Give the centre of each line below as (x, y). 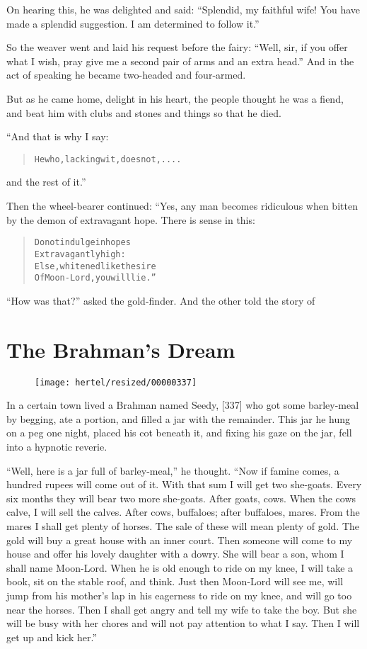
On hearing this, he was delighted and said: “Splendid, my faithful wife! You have (183, 9)
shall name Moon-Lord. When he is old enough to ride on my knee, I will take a (180, 567)
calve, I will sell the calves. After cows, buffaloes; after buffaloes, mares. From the (183, 512)
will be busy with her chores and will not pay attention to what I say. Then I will (183, 623)
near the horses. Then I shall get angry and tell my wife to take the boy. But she (182, 609)
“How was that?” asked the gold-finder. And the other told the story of (161, 300)
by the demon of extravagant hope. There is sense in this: (131, 219)
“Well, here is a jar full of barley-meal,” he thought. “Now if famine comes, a (173, 470)
